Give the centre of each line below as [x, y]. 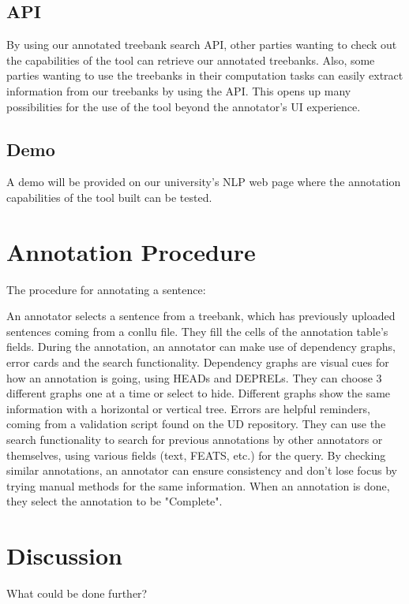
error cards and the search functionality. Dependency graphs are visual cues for [198, 362]
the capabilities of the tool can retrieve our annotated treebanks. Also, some [191, 60]
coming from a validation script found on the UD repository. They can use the [196, 424]
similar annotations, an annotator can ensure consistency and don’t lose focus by [202, 470]
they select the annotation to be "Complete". [114, 501]
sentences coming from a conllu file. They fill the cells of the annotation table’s [197, 331]
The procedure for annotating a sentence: [106, 289]
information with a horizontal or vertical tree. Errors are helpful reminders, [188, 408]
